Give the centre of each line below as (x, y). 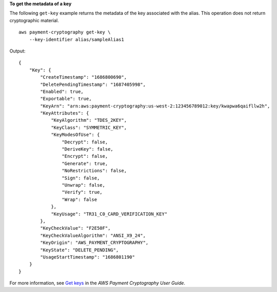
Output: (17, 51)
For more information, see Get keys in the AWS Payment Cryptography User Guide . (97, 283)
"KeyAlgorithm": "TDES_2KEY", (89, 120)
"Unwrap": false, (83, 185)
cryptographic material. (34, 20)
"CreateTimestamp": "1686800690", (84, 77)
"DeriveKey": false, (88, 149)
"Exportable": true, (66, 99)
